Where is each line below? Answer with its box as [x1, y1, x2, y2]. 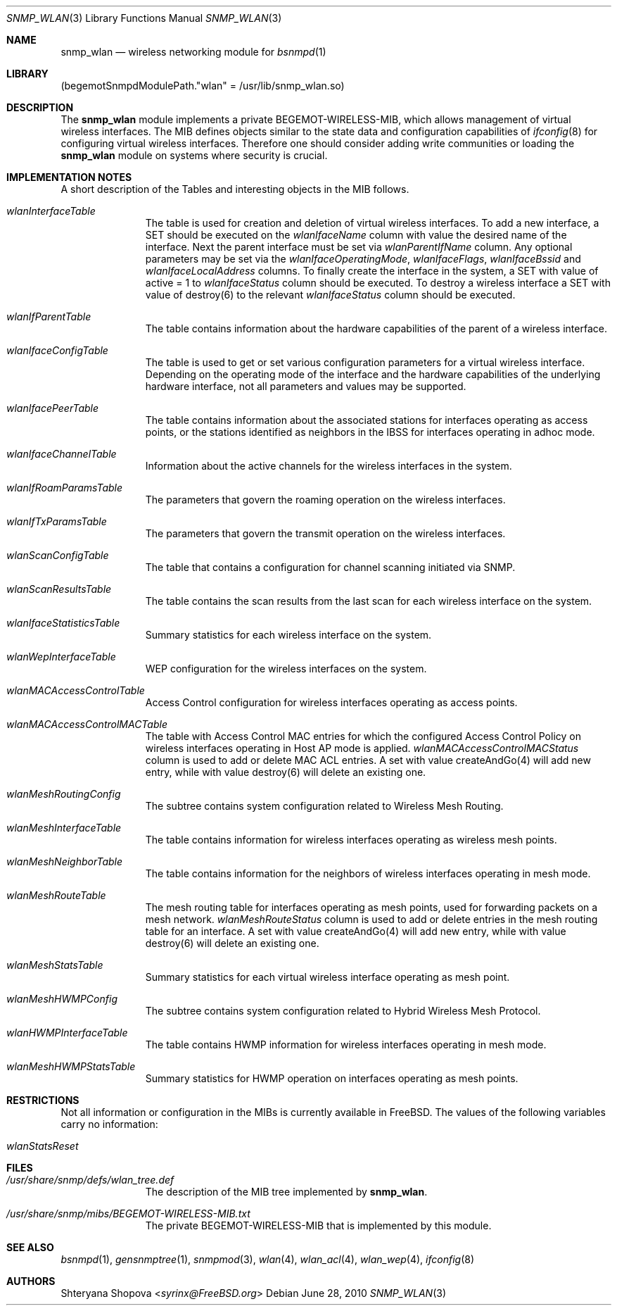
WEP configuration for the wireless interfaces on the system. [145, 663, 427, 675]
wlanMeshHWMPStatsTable [6, 1060, 136, 1072]
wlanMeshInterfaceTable [6, 822, 122, 834]
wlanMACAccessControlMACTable [6, 718, 167, 730]
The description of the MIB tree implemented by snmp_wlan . [145, 1186, 428, 1198]
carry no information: [61, 1118, 158, 1130]
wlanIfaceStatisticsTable [6, 617, 120, 629]
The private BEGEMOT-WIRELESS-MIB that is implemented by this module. [145, 1219, 492, 1231]
